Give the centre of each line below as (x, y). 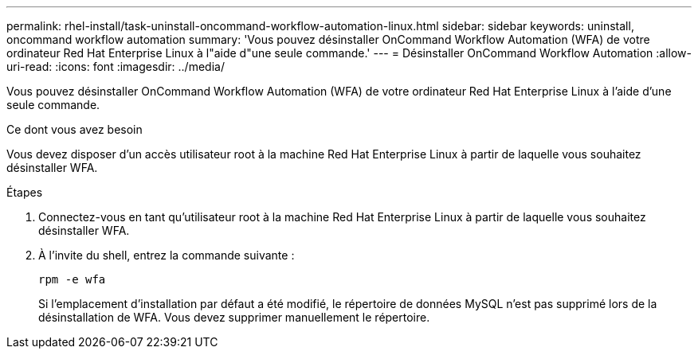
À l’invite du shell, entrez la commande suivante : (167, 255)
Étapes (25, 192)
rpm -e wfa (72, 279)
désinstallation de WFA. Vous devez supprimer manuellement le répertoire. (234, 317)
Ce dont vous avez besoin (75, 129)
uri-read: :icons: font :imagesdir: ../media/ (116, 66)
